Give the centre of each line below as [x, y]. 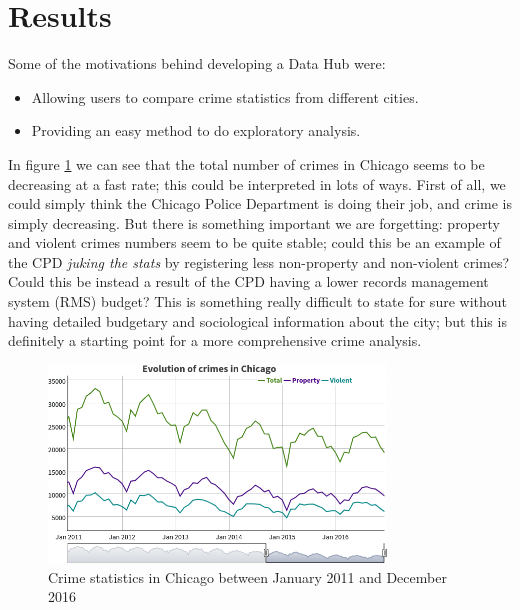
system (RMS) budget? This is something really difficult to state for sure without [258, 301]
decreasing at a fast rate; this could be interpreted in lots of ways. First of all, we [257, 183]
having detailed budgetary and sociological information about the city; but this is [257, 320]
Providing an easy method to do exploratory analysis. [196, 130]
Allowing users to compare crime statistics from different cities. [225, 96]
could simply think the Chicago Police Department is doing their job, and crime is [260, 203]
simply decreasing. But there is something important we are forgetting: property [254, 222]
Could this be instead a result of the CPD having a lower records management [248, 281]
